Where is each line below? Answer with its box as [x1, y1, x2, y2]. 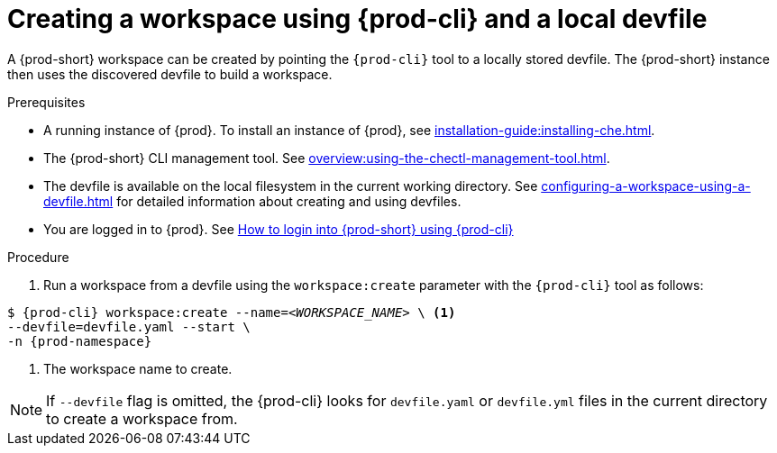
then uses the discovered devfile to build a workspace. [7, 66, 333, 82]
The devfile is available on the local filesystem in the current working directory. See [43, 177, 538, 194]
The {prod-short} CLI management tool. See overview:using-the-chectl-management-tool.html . [43, 149, 610, 166]
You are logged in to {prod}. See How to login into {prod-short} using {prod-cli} [43, 221, 514, 237]
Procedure [7, 249, 69, 265]
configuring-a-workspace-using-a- [541, 177, 751, 194]
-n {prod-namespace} [7, 333, 152, 349]
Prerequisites [7, 94, 86, 110]
